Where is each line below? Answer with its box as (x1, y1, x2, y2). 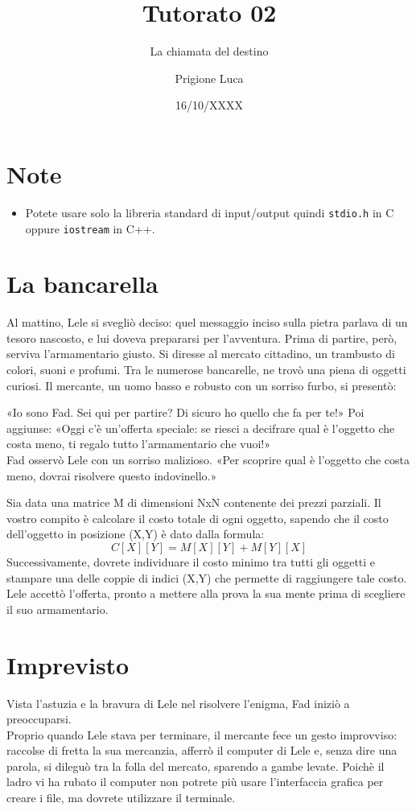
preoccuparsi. (6, 710, 72, 727)
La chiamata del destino (150, 43, 269, 60)
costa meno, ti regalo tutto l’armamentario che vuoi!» (6, 435, 271, 452)
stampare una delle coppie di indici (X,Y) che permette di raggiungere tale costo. (6, 569, 407, 586)
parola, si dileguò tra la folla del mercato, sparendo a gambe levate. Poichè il (6, 757, 385, 774)
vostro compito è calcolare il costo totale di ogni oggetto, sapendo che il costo (6, 509, 389, 526)
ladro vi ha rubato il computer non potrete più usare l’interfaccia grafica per (6, 773, 384, 790)
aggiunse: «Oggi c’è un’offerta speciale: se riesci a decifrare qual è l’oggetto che (6, 419, 395, 436)
